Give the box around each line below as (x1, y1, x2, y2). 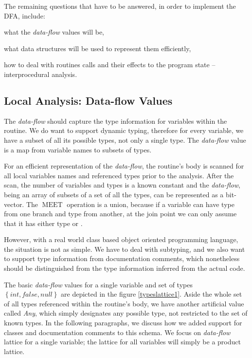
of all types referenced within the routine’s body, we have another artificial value (4, 298, 244, 308)
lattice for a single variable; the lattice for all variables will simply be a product (4, 337, 241, 347)
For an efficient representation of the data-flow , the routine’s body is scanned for (4, 161, 244, 171)
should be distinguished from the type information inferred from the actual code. (4, 263, 245, 273)
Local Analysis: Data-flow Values (4, 93, 173, 108)
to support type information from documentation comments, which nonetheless (4, 253, 240, 264)
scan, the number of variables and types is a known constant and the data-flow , (4, 180, 241, 190)
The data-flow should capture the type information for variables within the (4, 115, 227, 126)
